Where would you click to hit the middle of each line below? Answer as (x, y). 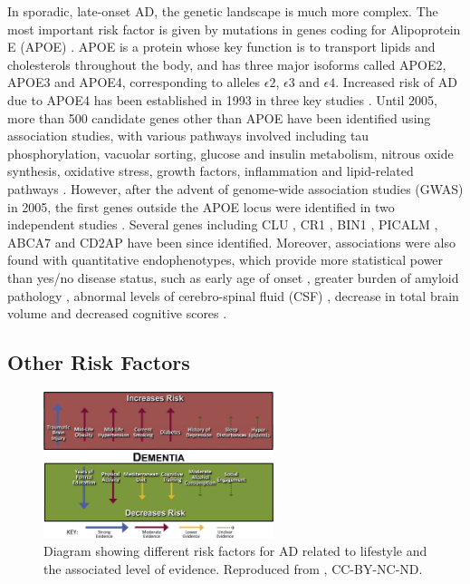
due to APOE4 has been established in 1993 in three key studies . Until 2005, (222, 99)
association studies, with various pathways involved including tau (188, 136)
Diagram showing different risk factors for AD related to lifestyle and (235, 551)
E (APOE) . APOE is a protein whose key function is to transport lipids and (221, 47)
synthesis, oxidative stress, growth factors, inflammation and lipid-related (211, 171)
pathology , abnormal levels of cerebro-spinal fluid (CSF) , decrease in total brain (233, 295)
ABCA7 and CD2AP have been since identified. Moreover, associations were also (231, 242)
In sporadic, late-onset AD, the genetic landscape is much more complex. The (223, 11)
